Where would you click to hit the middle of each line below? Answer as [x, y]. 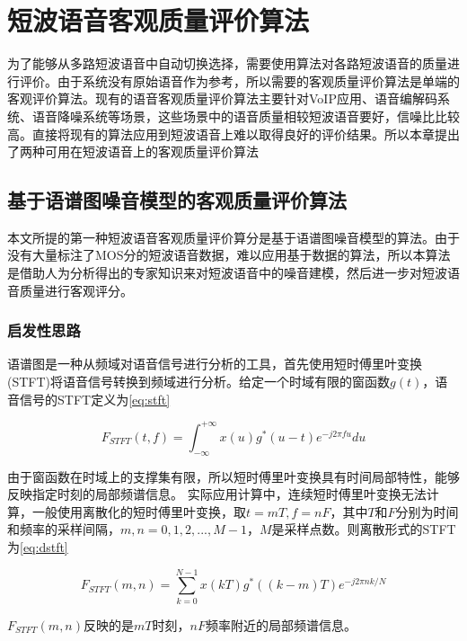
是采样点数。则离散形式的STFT [364, 529]
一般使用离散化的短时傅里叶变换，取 [139, 511]
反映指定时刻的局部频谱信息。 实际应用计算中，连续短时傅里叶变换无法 [217, 494]
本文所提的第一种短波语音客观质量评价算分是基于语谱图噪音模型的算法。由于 [233, 237]
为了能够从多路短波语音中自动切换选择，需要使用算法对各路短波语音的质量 [227, 63]
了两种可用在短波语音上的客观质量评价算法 [133, 151]
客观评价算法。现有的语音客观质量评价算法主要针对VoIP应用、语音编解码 [222, 98]
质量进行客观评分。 [76, 290]
